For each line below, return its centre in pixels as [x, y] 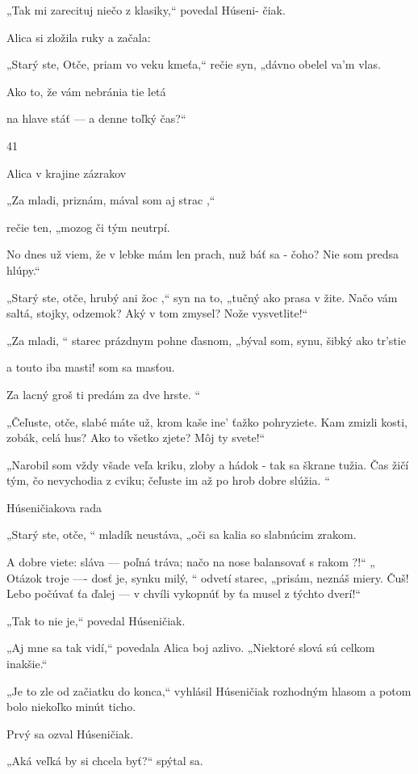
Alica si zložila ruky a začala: [79, 37]
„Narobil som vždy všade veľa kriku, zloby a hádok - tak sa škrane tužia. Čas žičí [208, 464]
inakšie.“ [27, 664]
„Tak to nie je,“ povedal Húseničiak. [96, 620]
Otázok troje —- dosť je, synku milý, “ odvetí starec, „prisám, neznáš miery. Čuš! [208, 577]
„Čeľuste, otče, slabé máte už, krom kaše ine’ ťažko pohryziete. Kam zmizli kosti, [207, 421]
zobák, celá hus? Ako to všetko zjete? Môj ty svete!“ [136, 437]
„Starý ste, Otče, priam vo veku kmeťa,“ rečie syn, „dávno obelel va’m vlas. [194, 64]
